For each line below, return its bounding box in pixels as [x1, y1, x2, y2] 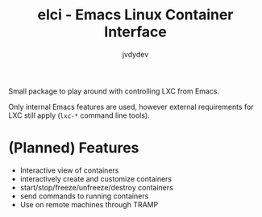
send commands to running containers [19, 191, 149, 201]
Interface [104, 23, 167, 41]
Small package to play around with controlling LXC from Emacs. [8, 86, 220, 96]
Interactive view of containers [19, 165, 119, 175]
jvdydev [122, 49, 149, 59]
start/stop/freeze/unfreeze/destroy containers [19, 182, 173, 192]
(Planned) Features [8, 139, 139, 157]
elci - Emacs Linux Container [37, 6, 234, 24]
